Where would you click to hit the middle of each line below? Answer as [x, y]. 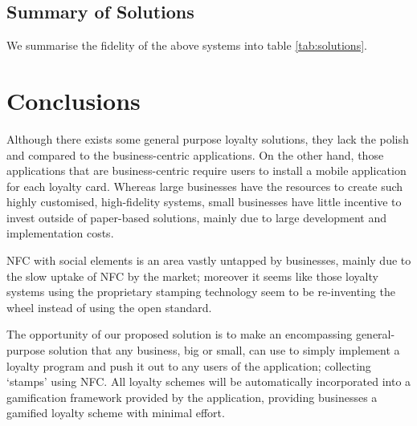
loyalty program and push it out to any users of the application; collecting [189, 365]
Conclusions [74, 100]
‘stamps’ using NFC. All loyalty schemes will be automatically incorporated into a [209, 381]
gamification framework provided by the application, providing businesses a [192, 397]
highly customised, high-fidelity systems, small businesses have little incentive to [204, 202]
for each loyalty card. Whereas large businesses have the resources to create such [205, 186]
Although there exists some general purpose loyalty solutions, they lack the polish [208, 138]
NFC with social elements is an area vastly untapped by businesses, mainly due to [209, 260]
